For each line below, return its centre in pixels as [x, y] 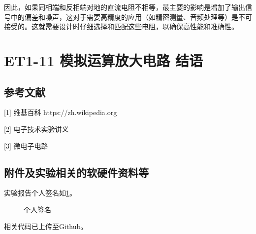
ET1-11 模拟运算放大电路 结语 [104, 60]
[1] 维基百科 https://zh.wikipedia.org [61, 112]
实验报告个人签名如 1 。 [40, 193]
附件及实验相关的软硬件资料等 [76, 172]
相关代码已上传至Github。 [46, 226]
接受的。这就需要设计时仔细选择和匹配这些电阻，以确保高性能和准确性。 [121, 26]
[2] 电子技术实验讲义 [36, 129]
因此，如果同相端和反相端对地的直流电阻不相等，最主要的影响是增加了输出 [125, 7]
